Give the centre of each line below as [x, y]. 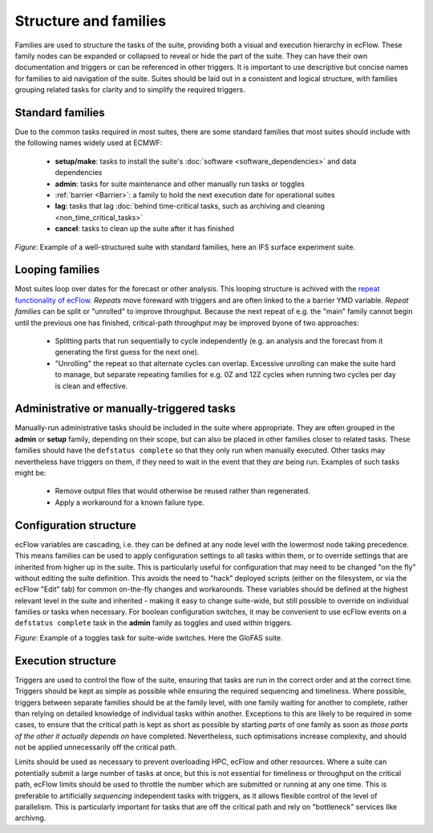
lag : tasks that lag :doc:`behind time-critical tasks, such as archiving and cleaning [190, 206]
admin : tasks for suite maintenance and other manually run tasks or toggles [180, 184]
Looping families [57, 270]
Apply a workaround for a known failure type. [129, 502]
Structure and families [91, 21]
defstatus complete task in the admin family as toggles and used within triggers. [154, 623]
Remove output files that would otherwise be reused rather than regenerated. [182, 491]
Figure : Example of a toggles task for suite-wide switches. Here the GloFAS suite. [149, 637]
